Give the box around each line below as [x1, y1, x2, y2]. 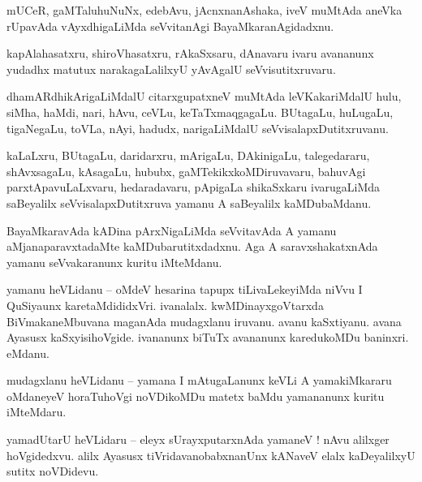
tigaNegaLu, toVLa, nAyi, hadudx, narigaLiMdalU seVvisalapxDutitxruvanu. [6, 119, 389, 136]
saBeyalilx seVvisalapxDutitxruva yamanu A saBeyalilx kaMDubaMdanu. [6, 194, 372, 211]
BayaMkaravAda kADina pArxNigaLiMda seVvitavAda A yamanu [6, 222, 337, 239]
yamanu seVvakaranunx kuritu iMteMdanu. [6, 253, 222, 270]
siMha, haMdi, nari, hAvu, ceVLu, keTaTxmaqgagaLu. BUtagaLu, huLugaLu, [6, 103, 394, 120]
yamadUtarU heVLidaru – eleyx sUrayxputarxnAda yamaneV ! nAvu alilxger [6, 431, 390, 448]
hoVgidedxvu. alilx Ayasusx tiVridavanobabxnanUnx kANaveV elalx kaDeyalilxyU [6, 446, 416, 463]
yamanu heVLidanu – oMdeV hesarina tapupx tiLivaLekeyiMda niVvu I [6, 281, 363, 298]
